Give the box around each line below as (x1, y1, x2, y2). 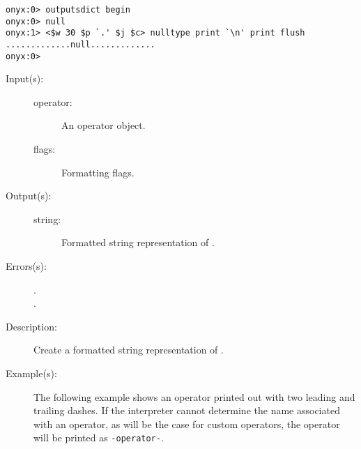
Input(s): (6, 71, 44, 86)
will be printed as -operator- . (33, 430, 164, 445)
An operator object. (61, 118, 146, 132)
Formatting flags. (61, 165, 135, 179)
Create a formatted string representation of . (33, 342, 224, 357)
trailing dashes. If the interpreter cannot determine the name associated (33, 403, 340, 418)
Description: (6, 319, 57, 333)
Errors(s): (6, 259, 47, 273)
